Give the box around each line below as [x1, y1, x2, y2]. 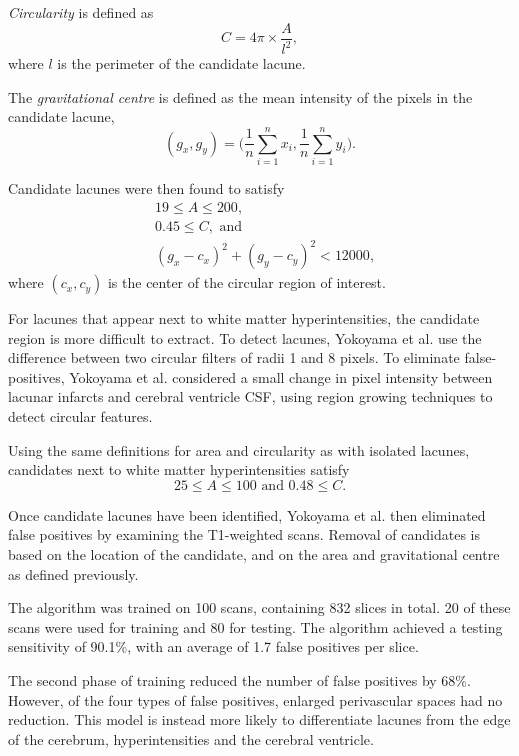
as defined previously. [8, 563, 139, 584]
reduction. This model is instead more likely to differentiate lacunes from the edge [8, 709, 511, 730]
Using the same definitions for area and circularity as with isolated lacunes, [8, 439, 470, 460]
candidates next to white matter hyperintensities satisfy [8, 459, 350, 480]
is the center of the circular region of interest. [107, 272, 386, 293]
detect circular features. [8, 406, 153, 427]
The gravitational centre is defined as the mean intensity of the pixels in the [8, 86, 473, 107]
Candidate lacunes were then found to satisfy [8, 177, 285, 198]
